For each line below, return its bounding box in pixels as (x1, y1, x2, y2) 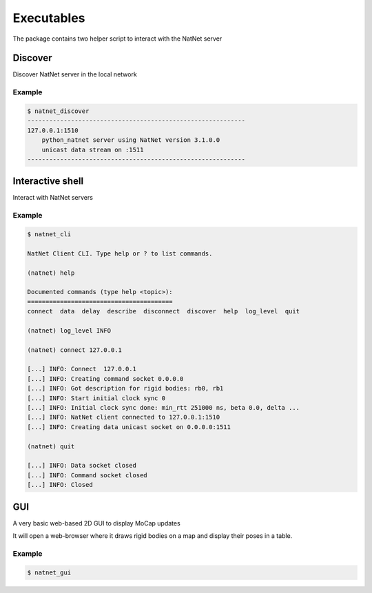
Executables (12, 10, 85, 25)
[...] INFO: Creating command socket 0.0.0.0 (27, 375, 184, 382)
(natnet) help (27, 269, 75, 277)
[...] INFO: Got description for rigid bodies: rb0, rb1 (27, 384, 224, 393)
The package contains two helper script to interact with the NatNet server (12, 34, 223, 43)
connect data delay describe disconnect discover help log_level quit (27, 307, 300, 315)
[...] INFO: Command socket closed (27, 471, 147, 479)
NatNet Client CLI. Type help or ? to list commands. (27, 249, 213, 258)
